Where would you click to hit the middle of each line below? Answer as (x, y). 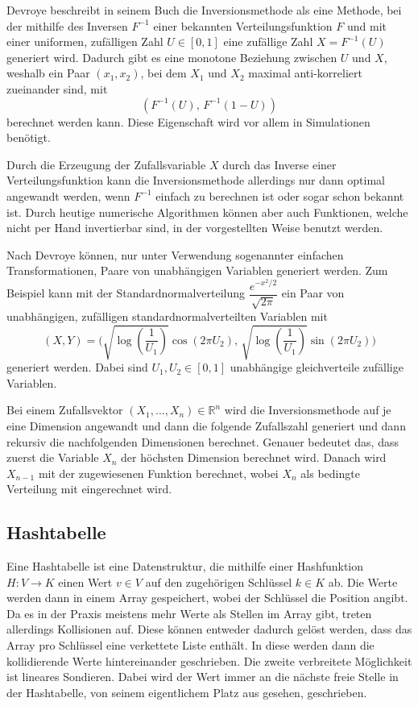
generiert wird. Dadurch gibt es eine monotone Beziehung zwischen (172, 57)
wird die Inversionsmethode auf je (308, 410)
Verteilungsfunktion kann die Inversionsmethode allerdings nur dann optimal (196, 180)
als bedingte (330, 473)
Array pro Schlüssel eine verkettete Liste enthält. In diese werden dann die (190, 645)
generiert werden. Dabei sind (77, 367)
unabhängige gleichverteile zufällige (317, 367)
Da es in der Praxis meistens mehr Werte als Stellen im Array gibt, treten (189, 613)
